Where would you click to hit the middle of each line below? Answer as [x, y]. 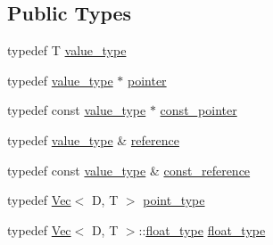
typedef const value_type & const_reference [129, 170]
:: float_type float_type [202, 229]
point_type [174, 200]
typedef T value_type [67, 50]
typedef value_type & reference [93, 139]
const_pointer [199, 110]
